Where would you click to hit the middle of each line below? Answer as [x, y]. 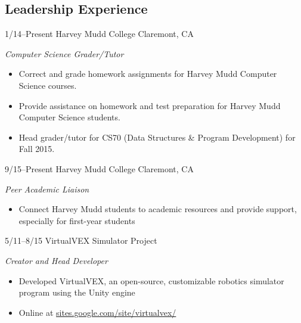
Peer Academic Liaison [47, 189]
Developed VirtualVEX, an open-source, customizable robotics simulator [151, 280]
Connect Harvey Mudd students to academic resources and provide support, [158, 209]
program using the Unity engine [77, 292]
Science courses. [48, 85]
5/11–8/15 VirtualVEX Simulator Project [81, 240]
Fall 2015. [37, 149]
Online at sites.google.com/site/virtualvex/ [97, 312]
